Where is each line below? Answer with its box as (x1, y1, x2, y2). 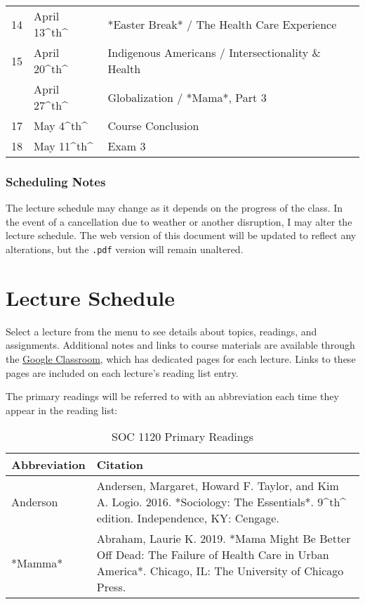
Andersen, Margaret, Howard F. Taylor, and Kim (96, 477, 339, 494)
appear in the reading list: (6, 402, 118, 417)
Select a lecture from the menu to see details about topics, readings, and (6, 323, 317, 338)
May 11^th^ (34, 138, 93, 154)
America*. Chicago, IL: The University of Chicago (96, 563, 344, 579)
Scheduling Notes (6, 172, 106, 190)
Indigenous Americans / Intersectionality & (107, 44, 321, 60)
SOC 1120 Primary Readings (112, 428, 253, 445)
